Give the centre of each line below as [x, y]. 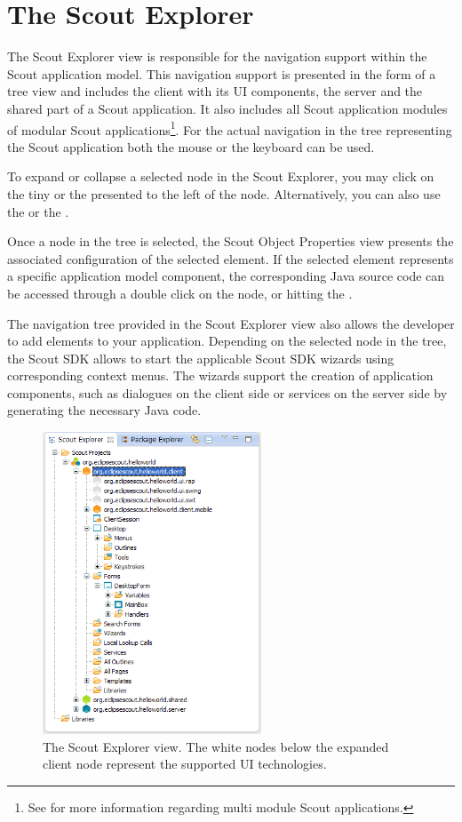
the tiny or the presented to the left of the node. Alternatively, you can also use [224, 193]
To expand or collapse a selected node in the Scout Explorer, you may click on [221, 176]
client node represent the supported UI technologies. [185, 764]
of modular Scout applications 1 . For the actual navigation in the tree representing [230, 128]
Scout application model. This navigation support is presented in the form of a [222, 73]
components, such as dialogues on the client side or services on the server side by [227, 392]
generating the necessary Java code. [104, 410]
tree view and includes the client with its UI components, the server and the [215, 91]
